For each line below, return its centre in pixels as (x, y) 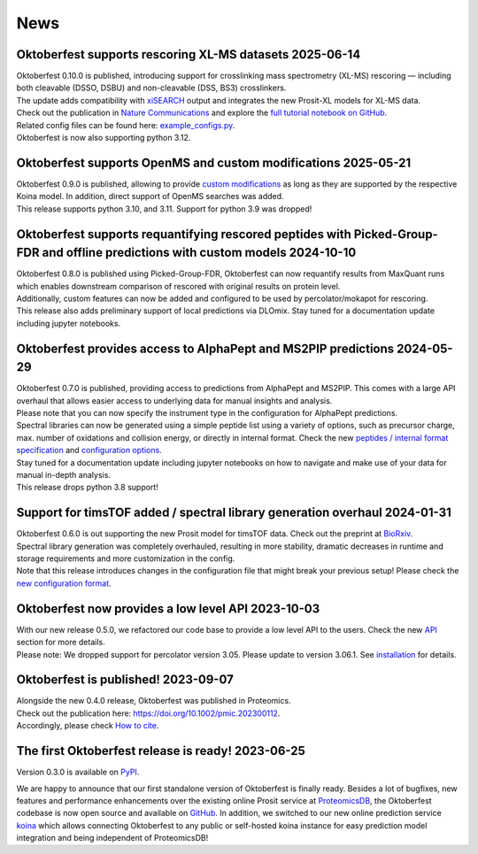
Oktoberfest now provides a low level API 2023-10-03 (168, 608)
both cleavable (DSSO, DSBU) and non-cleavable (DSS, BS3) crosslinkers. (151, 88)
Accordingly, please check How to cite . (88, 726)
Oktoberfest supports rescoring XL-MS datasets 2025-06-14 (189, 54)
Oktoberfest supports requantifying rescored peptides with (184, 234)
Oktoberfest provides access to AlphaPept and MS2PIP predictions (205, 348)
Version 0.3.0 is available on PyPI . (78, 772)
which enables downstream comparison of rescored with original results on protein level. (178, 286)
